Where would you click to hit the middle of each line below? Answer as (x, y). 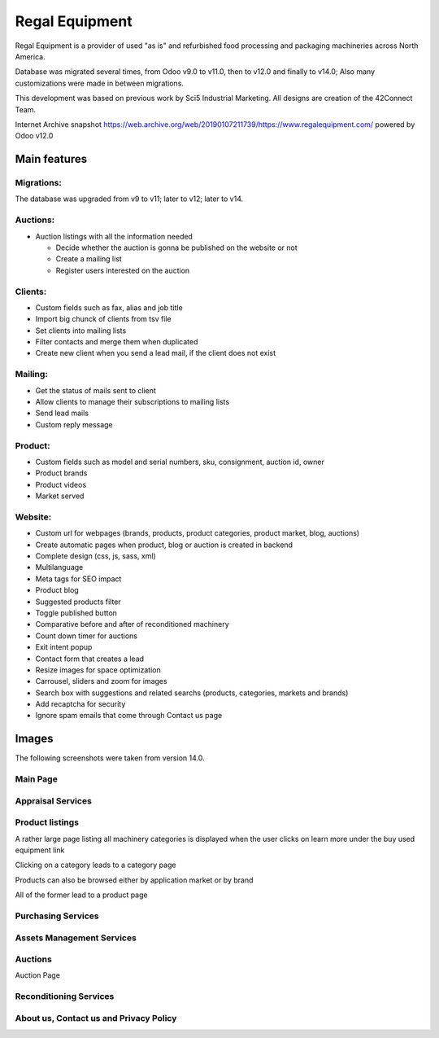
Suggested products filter (78, 602)
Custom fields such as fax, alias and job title (109, 307)
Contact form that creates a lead (90, 659)
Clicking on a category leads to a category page (96, 865)
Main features (51, 159)
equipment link (40, 850)
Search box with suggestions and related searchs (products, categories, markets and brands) (192, 693)
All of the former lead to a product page (81, 895)
